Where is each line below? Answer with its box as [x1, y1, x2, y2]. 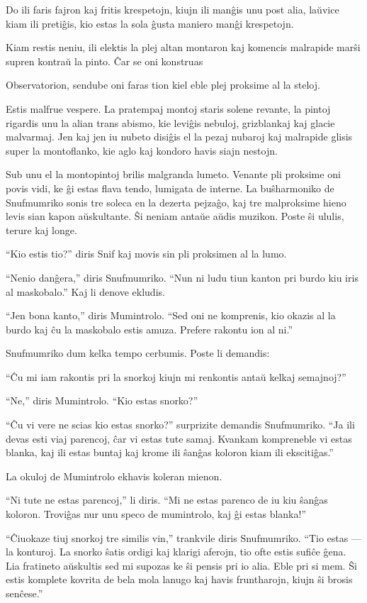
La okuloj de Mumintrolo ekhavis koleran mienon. [6, 468, 222, 483]
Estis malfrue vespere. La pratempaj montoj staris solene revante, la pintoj [6, 101, 331, 116]
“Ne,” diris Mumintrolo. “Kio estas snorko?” [6, 393, 198, 408]
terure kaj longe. [6, 222, 77, 237]
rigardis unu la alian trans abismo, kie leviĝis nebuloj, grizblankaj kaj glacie [6, 115, 335, 130]
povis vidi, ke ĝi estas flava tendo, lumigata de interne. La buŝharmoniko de [6, 180, 334, 195]
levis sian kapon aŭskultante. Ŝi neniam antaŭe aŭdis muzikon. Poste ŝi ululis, [6, 209, 344, 223]
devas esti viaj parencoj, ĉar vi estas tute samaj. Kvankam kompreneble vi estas [6, 431, 352, 446]
